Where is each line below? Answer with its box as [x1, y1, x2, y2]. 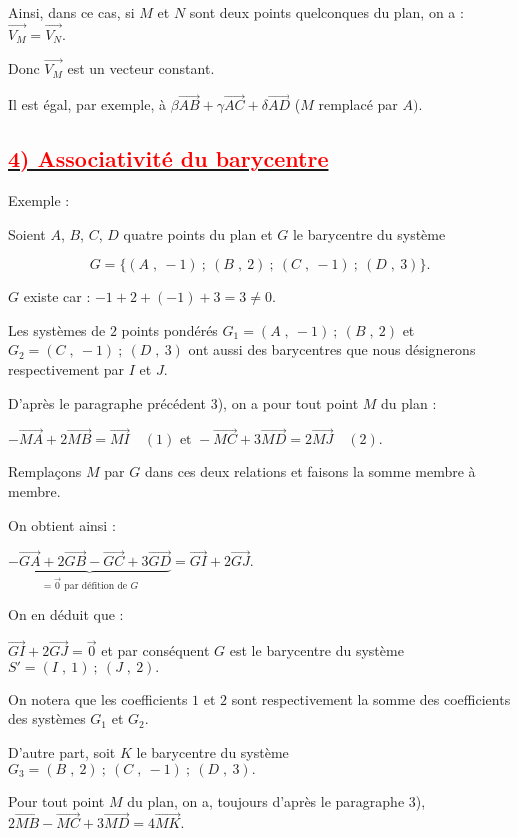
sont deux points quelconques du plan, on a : [189, 2, 464, 22]
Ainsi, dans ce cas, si [8, 2, 135, 22]
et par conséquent [101, 640, 210, 661]
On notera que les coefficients [8, 688, 188, 709]
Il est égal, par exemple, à [8, 94, 166, 115]
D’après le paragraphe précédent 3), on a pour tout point [8, 392, 359, 413]
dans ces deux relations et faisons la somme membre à [144, 461, 476, 482]
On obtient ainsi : [8, 514, 116, 535]
